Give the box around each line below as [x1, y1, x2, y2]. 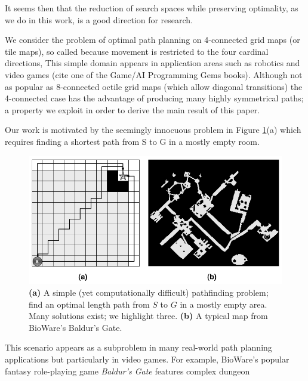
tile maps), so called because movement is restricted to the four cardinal [5, 45, 269, 57]
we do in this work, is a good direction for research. [5, 13, 193, 26]
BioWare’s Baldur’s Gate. [29, 321, 122, 333]
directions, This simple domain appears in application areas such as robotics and [5, 57, 300, 69]
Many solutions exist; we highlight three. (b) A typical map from [29, 309, 268, 322]
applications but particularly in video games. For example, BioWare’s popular [5, 352, 289, 365]
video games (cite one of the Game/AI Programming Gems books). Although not [5, 68, 303, 80]
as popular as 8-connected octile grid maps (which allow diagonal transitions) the [5, 80, 303, 92]
